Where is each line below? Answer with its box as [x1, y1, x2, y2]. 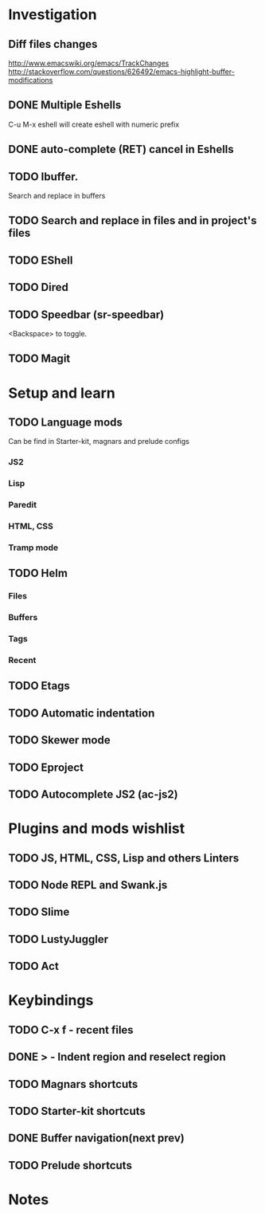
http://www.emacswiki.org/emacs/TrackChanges [8, 58, 170, 68]
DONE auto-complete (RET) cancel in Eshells [8, 143, 235, 156]
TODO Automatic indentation [8, 706, 155, 720]
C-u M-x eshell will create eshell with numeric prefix [8, 120, 180, 129]
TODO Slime [8, 905, 70, 919]
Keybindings [8, 991, 94, 1010]
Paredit [8, 500, 37, 511]
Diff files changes [8, 37, 98, 51]
